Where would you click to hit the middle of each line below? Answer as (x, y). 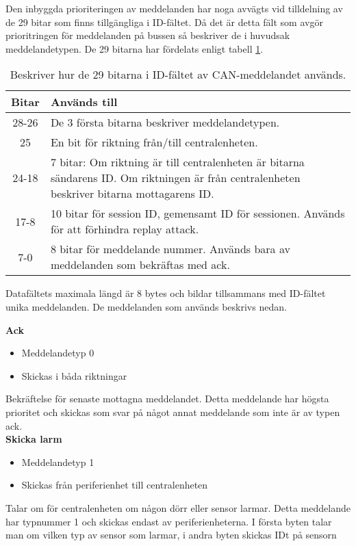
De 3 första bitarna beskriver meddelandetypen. (165, 122)
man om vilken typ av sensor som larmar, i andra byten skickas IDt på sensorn (171, 535)
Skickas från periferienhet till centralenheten (115, 485)
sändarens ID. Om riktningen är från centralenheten (175, 178)
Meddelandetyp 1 (58, 461)
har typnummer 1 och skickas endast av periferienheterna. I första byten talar (169, 521)
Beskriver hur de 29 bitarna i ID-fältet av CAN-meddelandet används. (178, 75)
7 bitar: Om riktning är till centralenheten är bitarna (177, 162)
